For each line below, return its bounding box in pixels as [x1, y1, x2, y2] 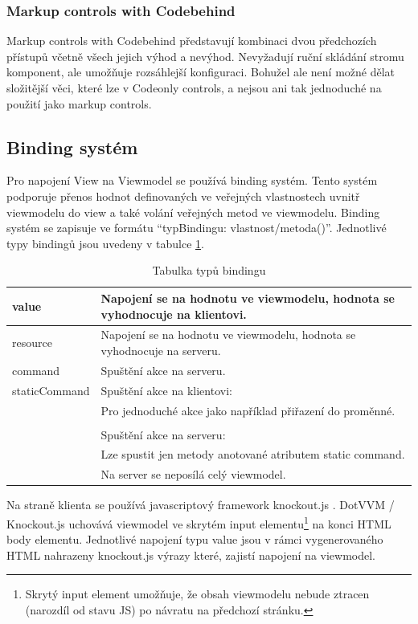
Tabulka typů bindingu [152, 262, 266, 279]
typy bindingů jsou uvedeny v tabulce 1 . [6, 235, 204, 251]
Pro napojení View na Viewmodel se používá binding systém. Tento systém [6, 172, 378, 189]
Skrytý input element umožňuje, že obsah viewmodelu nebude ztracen [25, 585, 370, 602]
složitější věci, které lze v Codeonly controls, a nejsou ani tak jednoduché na [6, 80, 382, 96]
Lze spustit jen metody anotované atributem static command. [100, 446, 405, 463]
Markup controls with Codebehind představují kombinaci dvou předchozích [6, 32, 377, 49]
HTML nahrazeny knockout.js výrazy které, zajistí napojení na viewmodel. [6, 546, 376, 563]
